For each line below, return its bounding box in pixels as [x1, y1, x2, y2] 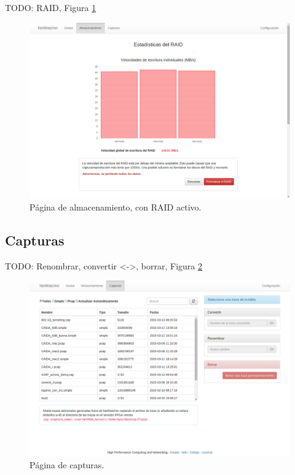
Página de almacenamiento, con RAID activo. [29, 200, 202, 213]
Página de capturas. [29, 458, 104, 471]
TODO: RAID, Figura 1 [5, 1, 96, 14]
